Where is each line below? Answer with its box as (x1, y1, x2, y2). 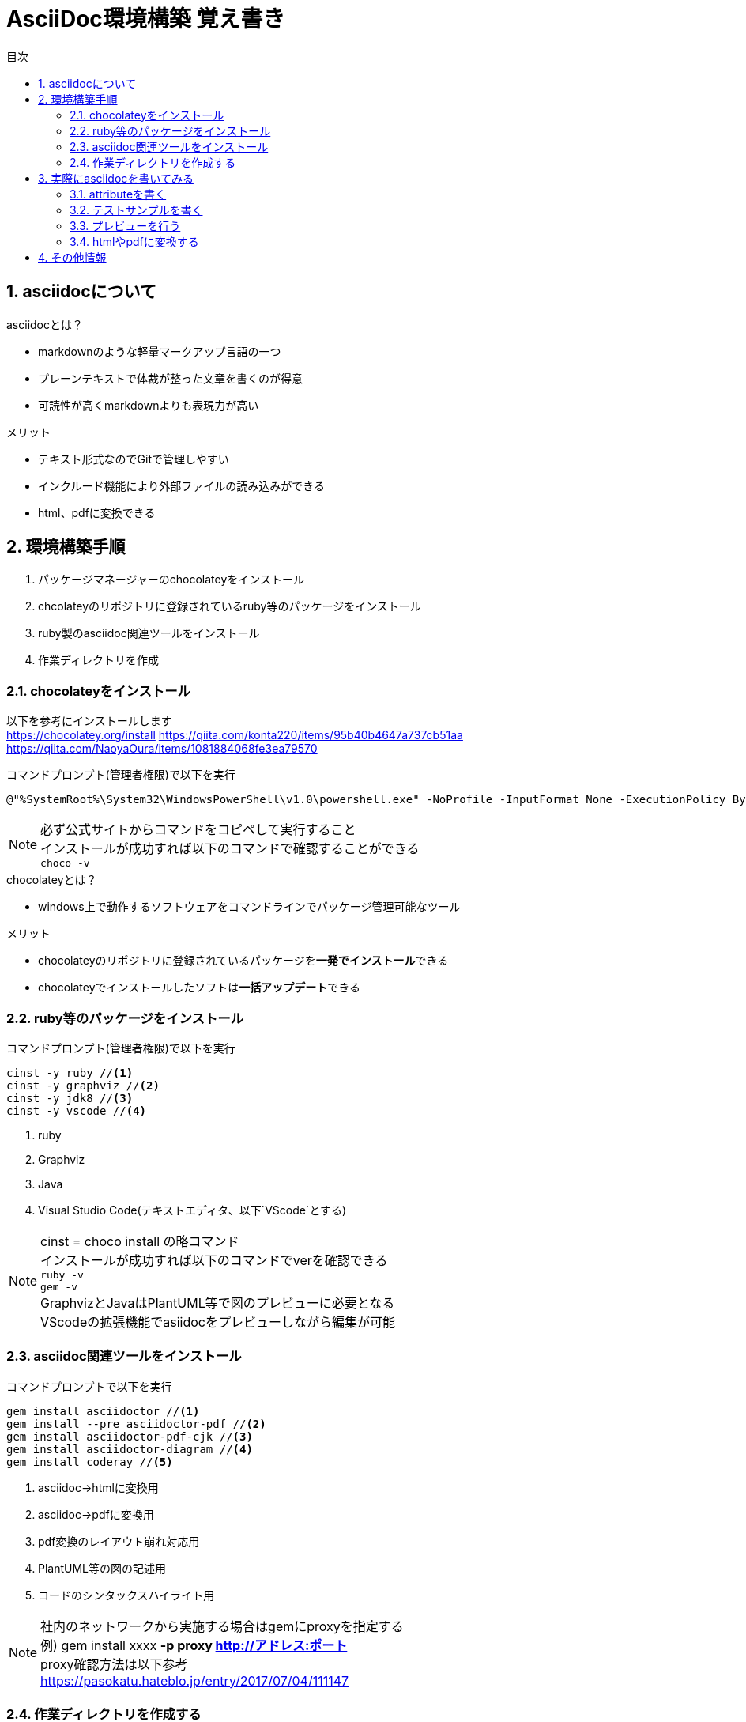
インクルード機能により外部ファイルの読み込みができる (38, 478, 326, 493)
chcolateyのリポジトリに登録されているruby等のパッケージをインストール (38, 599, 421, 614)
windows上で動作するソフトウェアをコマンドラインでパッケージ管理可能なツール (38, 900, 461, 914)
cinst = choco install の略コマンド (40, 1233, 239, 1249)
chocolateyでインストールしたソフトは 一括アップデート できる (38, 980, 360, 995)
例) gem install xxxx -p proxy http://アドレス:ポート (40, 1637, 348, 1653)
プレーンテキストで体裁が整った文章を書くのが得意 (38, 371, 303, 385)
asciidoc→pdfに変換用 (38, 1507, 154, 1521)
